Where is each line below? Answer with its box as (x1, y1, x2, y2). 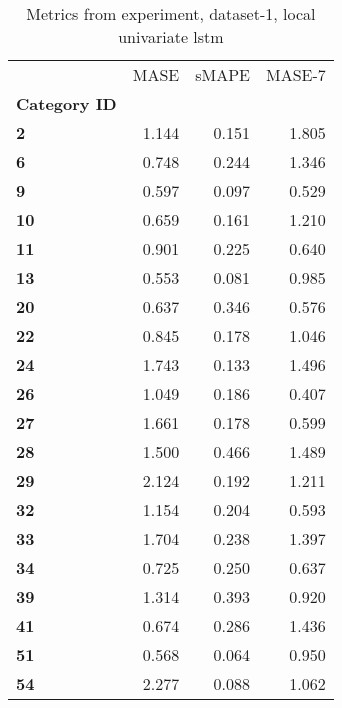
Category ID (16, 92, 117, 115)
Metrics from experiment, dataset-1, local (26, 2, 316, 25)
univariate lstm (118, 25, 224, 48)
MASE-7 (266, 63, 326, 86)
